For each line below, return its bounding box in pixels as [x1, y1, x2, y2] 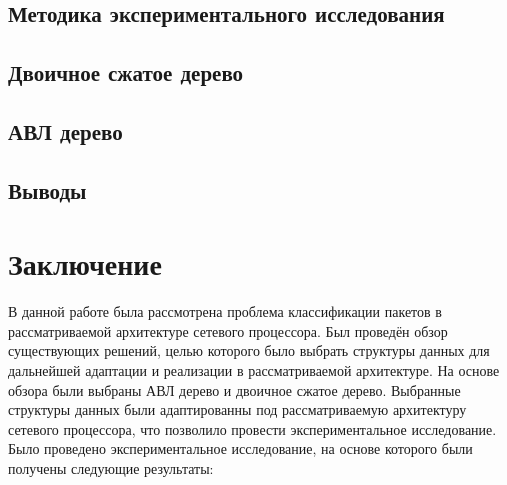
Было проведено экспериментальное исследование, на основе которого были [8, 438, 473, 459]
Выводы [8, 174, 87, 205]
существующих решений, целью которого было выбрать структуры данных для [8, 340, 490, 361]
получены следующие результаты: [8, 458, 214, 478]
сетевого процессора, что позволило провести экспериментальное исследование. [8, 418, 497, 439]
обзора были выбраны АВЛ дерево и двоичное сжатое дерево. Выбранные [8, 379, 461, 400]
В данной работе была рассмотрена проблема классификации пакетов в [8, 301, 442, 322]
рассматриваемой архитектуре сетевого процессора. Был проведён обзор [8, 320, 448, 341]
